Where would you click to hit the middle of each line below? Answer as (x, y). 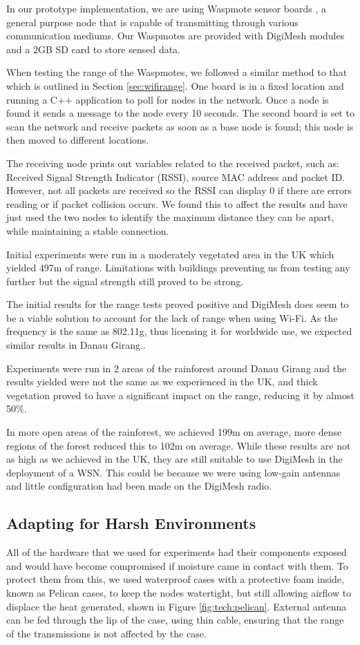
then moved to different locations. (78, 140)
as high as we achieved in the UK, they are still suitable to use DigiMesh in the (174, 459)
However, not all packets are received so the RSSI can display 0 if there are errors (179, 190)
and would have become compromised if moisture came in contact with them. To (177, 565)
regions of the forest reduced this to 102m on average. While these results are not (179, 445)
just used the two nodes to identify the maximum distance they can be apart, (170, 217)
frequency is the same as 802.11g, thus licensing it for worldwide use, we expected (179, 331)
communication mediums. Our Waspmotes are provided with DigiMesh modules (176, 36)
